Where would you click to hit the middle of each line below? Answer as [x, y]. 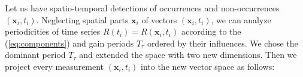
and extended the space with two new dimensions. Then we [188, 55]
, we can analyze [241, 19]
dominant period [35, 55]
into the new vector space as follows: [208, 66]
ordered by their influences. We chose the [222, 43]
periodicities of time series [53, 31]
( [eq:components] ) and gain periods [69, 43]
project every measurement [54, 66]
